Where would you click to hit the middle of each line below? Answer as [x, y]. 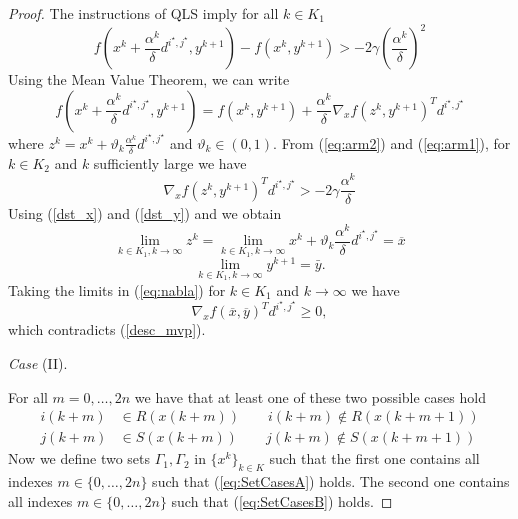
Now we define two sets [79, 458]
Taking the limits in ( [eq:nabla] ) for [117, 289]
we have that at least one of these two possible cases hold [310, 396]
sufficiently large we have [170, 162]
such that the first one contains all [374, 458]
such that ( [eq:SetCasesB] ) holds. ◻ [282, 500]
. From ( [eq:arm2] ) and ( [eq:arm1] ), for [392, 142]
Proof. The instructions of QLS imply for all [143, 13]
